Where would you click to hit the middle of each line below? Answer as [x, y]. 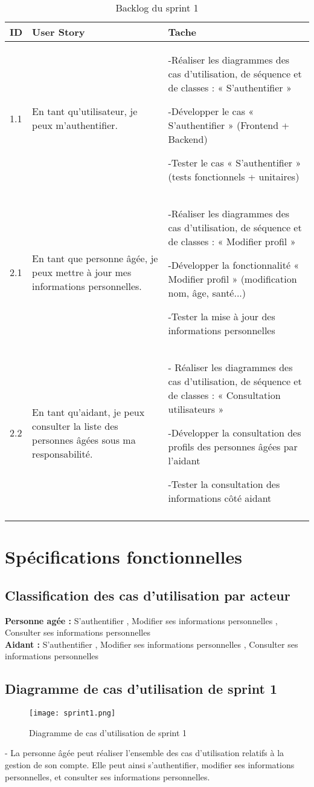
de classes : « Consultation [224, 395]
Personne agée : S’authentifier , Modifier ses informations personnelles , [141, 620]
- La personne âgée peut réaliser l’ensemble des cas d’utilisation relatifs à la [145, 753]
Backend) [188, 139]
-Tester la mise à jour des [222, 316]
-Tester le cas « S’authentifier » [235, 163]
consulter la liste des [75, 426]
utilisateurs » [196, 409]
